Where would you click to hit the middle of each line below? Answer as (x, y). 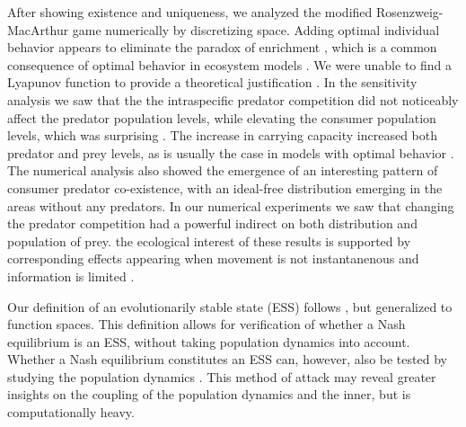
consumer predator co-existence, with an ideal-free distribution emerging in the (225, 187)
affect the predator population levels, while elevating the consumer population (222, 117)
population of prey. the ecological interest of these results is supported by (209, 240)
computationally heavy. (71, 412)
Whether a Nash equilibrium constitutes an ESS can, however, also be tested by (227, 359)
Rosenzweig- (409, 12)
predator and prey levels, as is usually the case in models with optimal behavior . (231, 152)
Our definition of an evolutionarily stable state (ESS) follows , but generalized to (230, 306)
